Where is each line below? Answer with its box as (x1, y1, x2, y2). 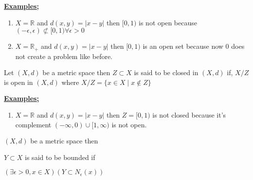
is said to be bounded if (25, 152, 95, 162)
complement (15, 119, 52, 129)
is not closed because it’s (152, 110, 226, 120)
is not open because (139, 17, 197, 27)
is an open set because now (143, 41, 223, 51)
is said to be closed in (134, 67, 199, 78)
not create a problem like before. (15, 51, 113, 61)
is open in (4, 77, 33, 87)
